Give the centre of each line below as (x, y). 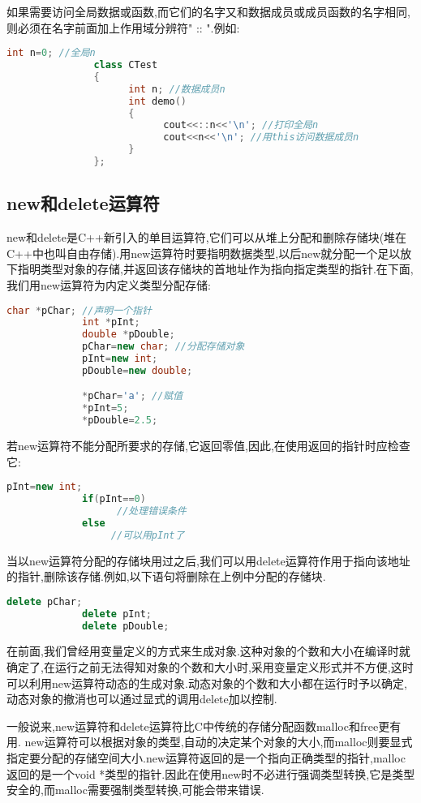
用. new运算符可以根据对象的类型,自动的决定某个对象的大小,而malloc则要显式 (210, 742)
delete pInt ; (117, 614)
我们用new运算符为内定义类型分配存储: (109, 284)
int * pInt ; (111, 322)
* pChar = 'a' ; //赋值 (133, 396)
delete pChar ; (45, 601)
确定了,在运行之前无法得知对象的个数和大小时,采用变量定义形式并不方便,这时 (210, 667)
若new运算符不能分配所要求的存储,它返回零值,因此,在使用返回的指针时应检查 (208, 446)
